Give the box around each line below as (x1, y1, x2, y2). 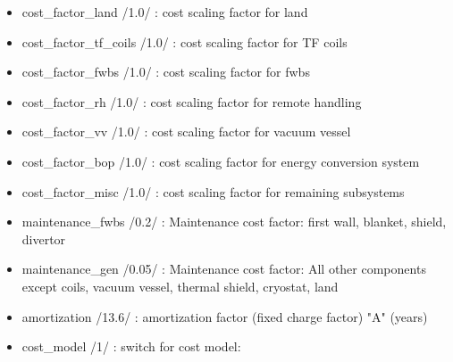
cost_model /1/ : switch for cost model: (21, 337, 241, 356)
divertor (21, 229, 66, 248)
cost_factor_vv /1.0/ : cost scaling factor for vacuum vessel (21, 122, 351, 141)
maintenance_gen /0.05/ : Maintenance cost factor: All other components (21, 259, 426, 278)
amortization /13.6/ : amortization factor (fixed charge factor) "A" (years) (21, 307, 428, 325)
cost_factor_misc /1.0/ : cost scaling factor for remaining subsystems (21, 182, 405, 201)
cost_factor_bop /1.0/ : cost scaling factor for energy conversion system (21, 152, 420, 170)
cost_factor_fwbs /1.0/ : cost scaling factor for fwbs (21, 62, 310, 81)
